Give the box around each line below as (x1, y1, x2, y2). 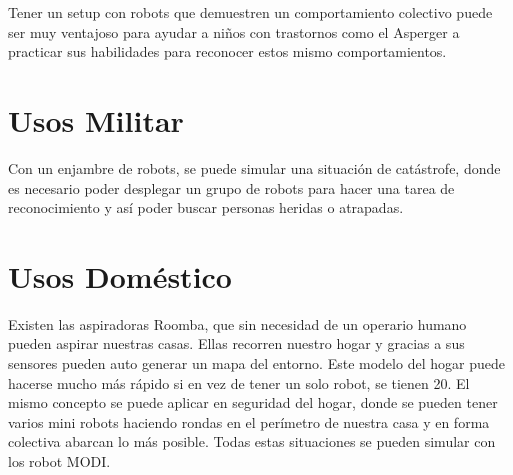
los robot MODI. (8, 450, 111, 471)
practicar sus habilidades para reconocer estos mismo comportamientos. (8, 41, 447, 62)
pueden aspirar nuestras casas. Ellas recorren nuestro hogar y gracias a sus (8, 333, 465, 354)
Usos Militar (8, 99, 184, 140)
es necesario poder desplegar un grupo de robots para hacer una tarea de (8, 177, 455, 198)
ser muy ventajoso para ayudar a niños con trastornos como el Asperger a (8, 21, 460, 42)
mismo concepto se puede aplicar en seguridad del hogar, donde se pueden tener (8, 392, 498, 413)
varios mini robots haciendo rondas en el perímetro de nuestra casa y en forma (8, 411, 490, 432)
